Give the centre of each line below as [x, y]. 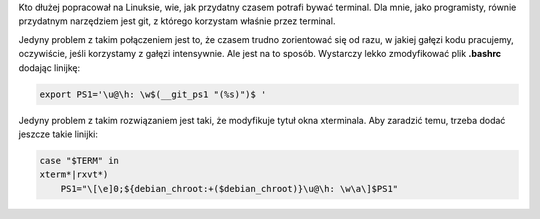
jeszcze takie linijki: [58, 134]
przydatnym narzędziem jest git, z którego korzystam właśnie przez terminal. [177, 21]
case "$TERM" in [79, 160]
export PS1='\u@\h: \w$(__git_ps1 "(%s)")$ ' [153, 94]
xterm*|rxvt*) [74, 174]
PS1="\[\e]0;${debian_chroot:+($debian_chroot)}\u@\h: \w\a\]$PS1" [229, 188]
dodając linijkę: [49, 67]
